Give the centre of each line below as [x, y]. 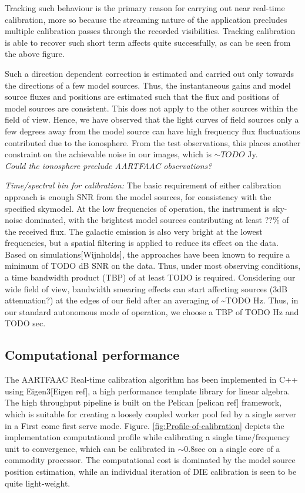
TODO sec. [25, 323]
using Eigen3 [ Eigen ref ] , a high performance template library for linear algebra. [148, 391]
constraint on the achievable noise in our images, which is [108, 154]
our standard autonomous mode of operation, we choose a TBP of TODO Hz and [152, 311]
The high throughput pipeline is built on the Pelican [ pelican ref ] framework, [143, 402]
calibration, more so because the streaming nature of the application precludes [146, 19]
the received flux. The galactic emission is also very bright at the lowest [134, 231]
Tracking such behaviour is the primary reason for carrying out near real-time [145, 8]
